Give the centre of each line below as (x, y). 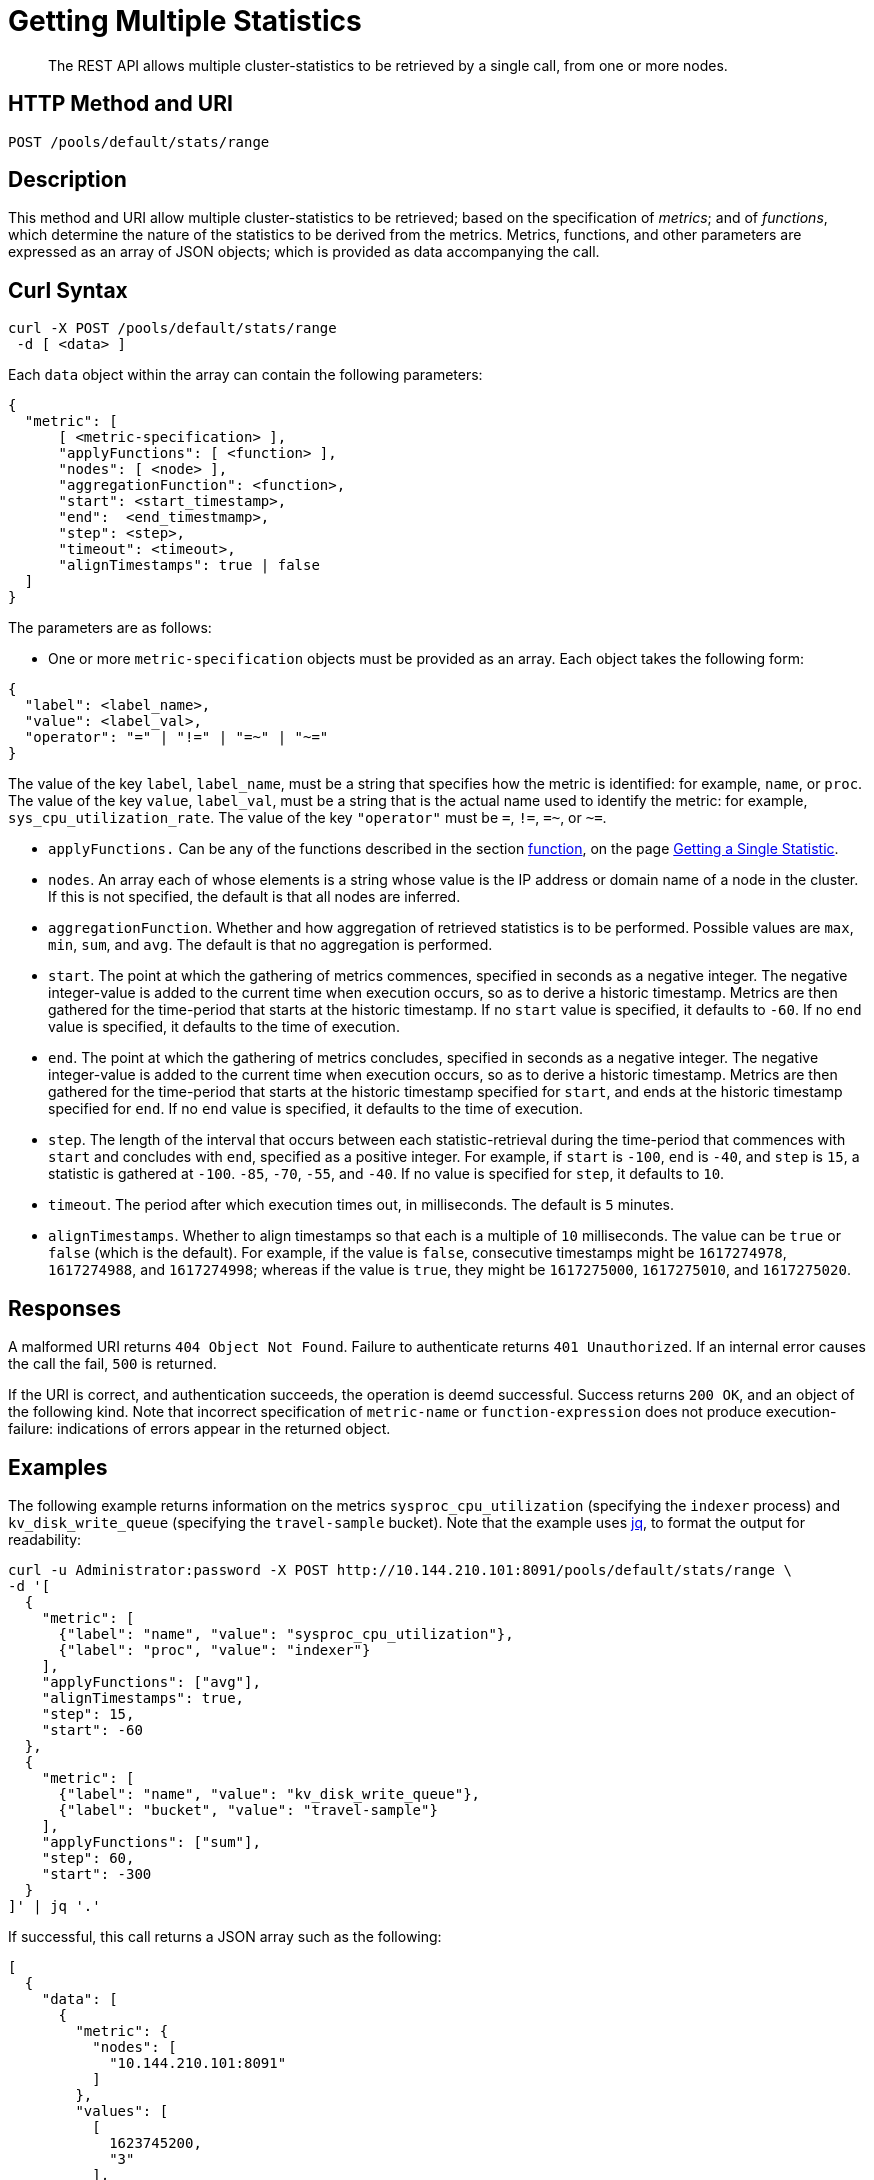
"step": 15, (88, 1713)
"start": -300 (96, 1873)
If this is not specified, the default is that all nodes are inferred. (254, 897)
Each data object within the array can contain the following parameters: (245, 375)
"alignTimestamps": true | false (189, 565)
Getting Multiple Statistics (185, 21)
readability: (45, 1539)
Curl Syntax (68, 290)
